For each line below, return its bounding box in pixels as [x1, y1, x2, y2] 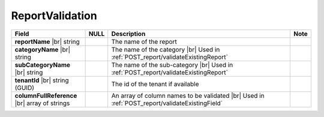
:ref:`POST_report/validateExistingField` [111, 99, 223, 107]
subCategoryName [14, 61, 71, 69]
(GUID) [14, 83, 35, 92]
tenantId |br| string [14, 76, 69, 84]
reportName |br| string [14, 37, 80, 46]
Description [111, 29, 146, 38]
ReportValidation [11, 9, 97, 22]
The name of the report [111, 37, 177, 46]
